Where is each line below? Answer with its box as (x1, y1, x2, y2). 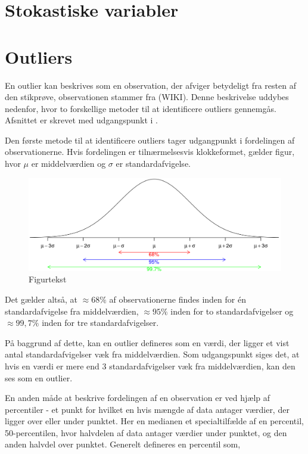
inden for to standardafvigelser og (170, 304, 294, 317)
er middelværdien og (31, 157, 106, 170)
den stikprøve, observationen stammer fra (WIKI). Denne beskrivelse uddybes (5, 91, 289, 103)
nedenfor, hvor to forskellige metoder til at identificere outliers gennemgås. (5, 102, 276, 114)
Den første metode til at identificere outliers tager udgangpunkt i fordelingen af (5, 133, 295, 146)
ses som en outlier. (5, 371, 73, 384)
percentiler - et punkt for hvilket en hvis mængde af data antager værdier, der (5, 403, 290, 415)
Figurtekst (29, 273, 67, 285)
